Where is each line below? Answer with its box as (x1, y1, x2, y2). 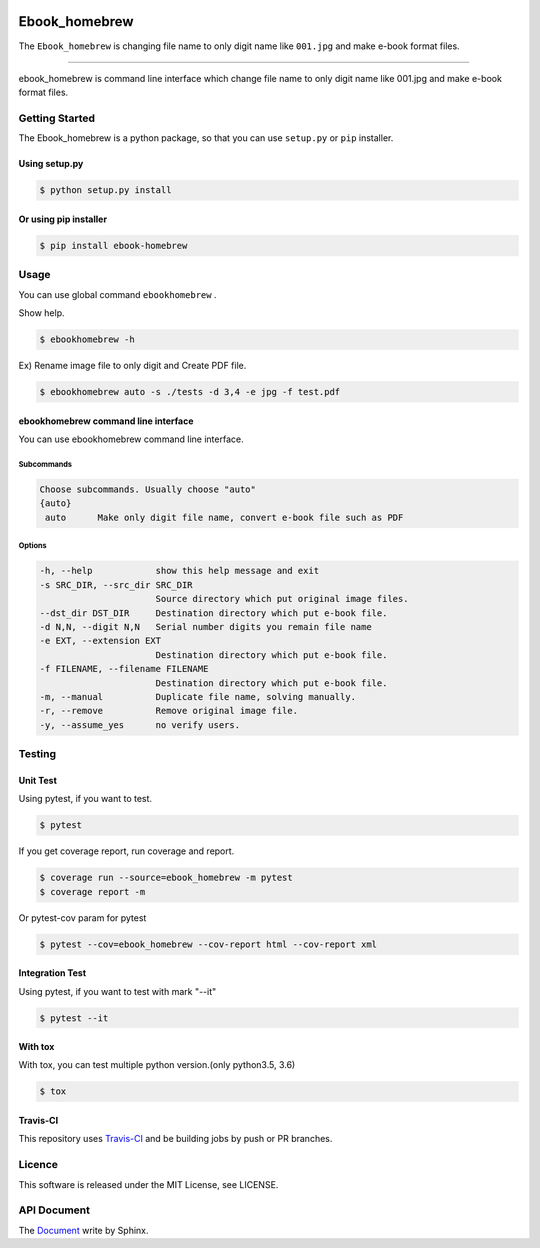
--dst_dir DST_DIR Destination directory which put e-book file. (39, 607, 388, 619)
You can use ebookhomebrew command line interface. (18, 433, 244, 445)
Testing (18, 747, 57, 761)
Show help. (18, 307, 65, 319)
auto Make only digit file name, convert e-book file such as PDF (45, 511, 404, 523)
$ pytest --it (39, 1012, 109, 1024)
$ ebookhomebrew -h (39, 334, 135, 345)
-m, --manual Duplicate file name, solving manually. (39, 691, 357, 702)
